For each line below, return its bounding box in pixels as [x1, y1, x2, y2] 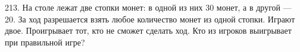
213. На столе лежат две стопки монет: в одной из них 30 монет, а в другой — [5, 1, 292, 13]
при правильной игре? [5, 35, 85, 48]
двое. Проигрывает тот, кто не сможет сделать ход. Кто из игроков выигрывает [5, 24, 292, 37]
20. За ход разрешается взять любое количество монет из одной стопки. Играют [5, 12, 295, 25]
